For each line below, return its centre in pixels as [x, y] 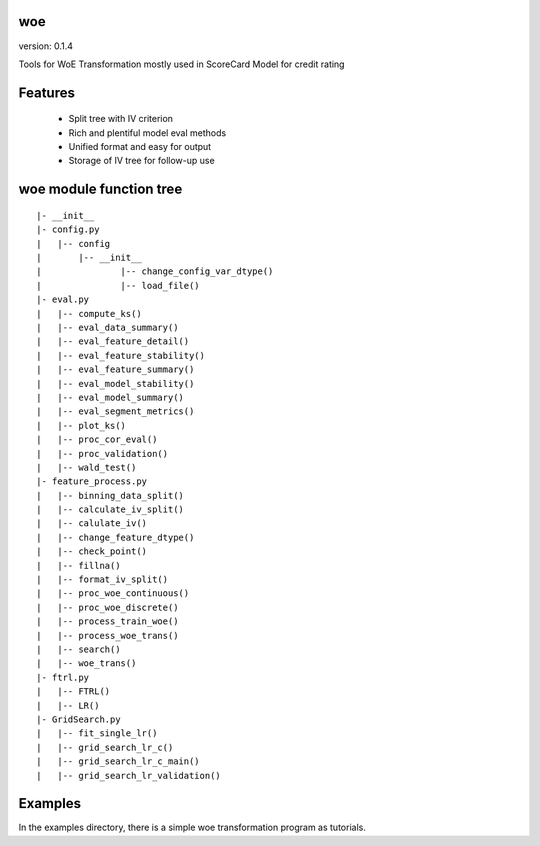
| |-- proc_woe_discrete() [107, 607]
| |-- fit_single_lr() [97, 733]
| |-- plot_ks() [81, 425]
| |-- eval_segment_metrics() [115, 411]
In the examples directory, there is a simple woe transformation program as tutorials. [192, 827]
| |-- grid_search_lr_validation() [129, 775]
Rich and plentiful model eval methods [147, 132]
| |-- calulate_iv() [92, 523]
